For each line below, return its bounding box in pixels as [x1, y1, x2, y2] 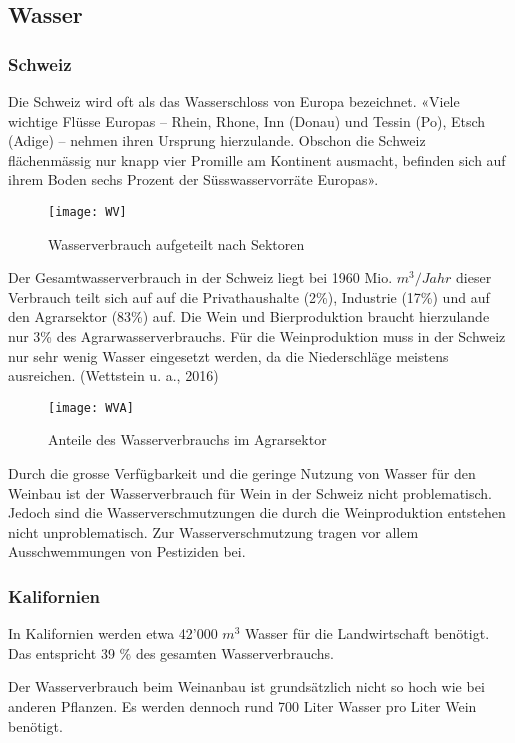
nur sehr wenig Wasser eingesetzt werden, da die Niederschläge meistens [8, 345, 449, 366]
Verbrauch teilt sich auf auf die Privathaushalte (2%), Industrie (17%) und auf [8, 286, 490, 307]
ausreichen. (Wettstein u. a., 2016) [8, 365, 219, 386]
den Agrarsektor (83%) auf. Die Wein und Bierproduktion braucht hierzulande [8, 306, 490, 327]
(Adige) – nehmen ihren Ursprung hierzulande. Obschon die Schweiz [8, 130, 426, 151]
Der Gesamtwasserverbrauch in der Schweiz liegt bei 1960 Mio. [8, 267, 393, 288]
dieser [456, 267, 492, 288]
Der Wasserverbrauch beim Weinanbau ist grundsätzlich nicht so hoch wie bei [8, 676, 485, 697]
